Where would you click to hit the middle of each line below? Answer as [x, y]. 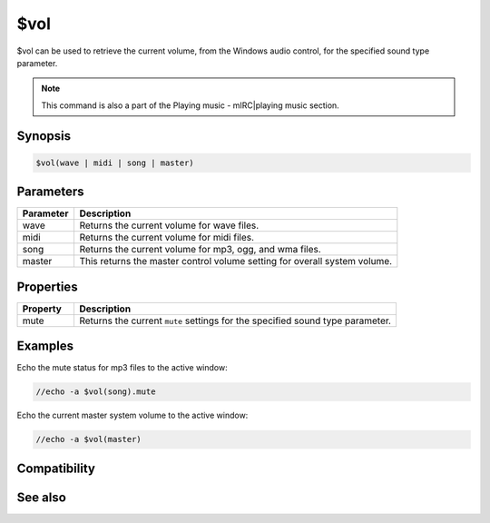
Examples [45, 346]
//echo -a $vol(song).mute [96, 392]
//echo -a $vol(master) [89, 439]
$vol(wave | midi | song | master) [115, 163]
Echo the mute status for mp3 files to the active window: [122, 368]
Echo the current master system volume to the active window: [132, 415]
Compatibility [56, 468]
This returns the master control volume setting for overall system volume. [236, 261]
